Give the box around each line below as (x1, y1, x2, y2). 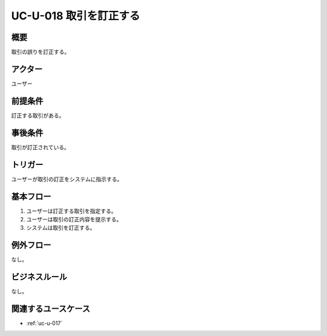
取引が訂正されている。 (11, 143, 70, 151)
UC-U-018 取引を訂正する (11, 9, 140, 22)
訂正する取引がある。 (11, 112, 65, 119)
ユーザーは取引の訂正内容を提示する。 (26, 215, 122, 223)
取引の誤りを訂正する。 (11, 49, 70, 56)
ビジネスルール (11, 272, 67, 282)
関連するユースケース (11, 304, 90, 314)
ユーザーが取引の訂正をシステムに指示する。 (11, 175, 123, 183)
